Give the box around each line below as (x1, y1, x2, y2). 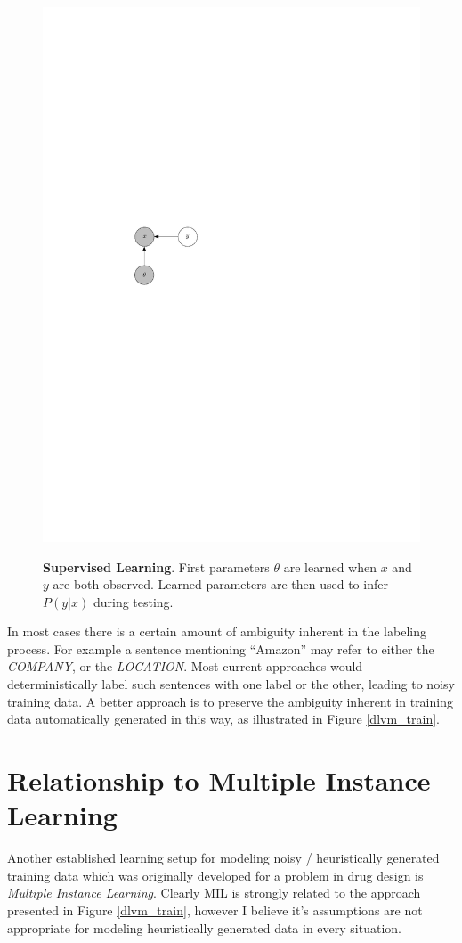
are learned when (283, 557, 377, 576)
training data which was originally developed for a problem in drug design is (7, 865, 424, 884)
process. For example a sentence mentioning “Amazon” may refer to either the (7, 639, 434, 658)
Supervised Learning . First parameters (43, 557, 270, 576)
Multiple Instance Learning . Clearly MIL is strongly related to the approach (7, 883, 421, 902)
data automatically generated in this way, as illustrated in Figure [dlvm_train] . (7, 709, 440, 728)
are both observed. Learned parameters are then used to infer (53, 575, 388, 594)
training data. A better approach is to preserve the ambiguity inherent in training (7, 692, 453, 710)
